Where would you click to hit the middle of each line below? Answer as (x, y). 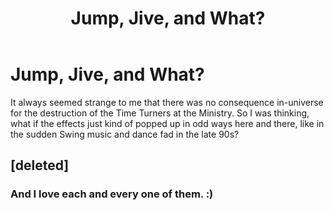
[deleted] (40, 165)
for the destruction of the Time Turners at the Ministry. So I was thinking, (160, 113)
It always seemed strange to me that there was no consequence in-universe (167, 102)
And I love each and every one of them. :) (112, 194)
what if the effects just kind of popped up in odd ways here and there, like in (167, 123)
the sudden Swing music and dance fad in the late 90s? (125, 134)
